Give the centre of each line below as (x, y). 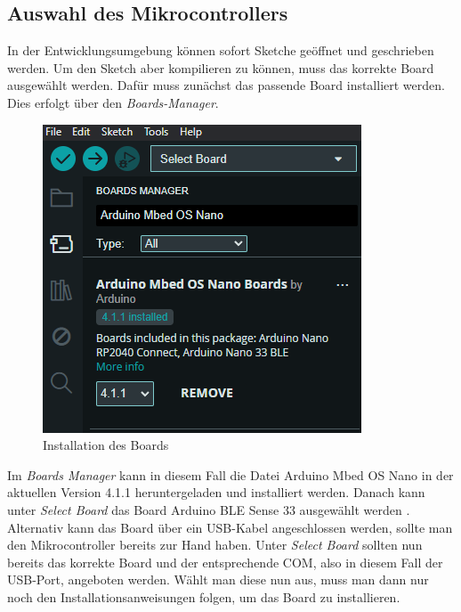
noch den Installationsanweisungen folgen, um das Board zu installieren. (204, 596)
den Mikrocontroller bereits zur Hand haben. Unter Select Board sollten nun (215, 545)
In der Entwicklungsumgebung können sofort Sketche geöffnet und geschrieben (221, 50)
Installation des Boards (106, 445)
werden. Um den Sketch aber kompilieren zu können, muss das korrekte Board (221, 67)
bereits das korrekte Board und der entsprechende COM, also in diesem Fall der (225, 562)
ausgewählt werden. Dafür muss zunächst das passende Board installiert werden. (226, 85)
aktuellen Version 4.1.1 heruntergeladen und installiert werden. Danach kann (216, 492)
